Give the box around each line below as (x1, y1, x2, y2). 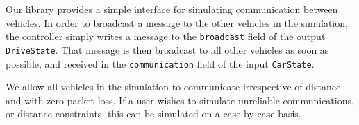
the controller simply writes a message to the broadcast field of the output (6, 29, 326, 44)
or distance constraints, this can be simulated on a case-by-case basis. (6, 106, 301, 121)
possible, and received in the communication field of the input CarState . (6, 56, 315, 70)
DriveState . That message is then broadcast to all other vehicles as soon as (6, 42, 329, 57)
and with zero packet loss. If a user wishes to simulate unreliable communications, (6, 93, 354, 107)
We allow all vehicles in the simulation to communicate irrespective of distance (6, 79, 341, 94)
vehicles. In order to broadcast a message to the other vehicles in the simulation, (6, 15, 348, 30)
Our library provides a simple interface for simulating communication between (6, 2, 338, 16)
